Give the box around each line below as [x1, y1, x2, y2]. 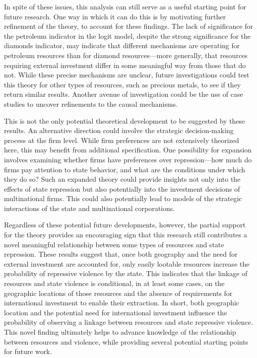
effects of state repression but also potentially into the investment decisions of [4, 183, 240, 194]
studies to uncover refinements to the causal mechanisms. [4, 98, 178, 109]
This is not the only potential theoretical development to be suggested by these [4, 115, 245, 126]
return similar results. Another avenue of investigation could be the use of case [4, 89, 243, 99]
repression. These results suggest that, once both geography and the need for [4, 249, 238, 259]
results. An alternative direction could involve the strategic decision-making [4, 125, 234, 136]
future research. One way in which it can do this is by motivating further [4, 11, 226, 21]
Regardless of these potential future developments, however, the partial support [4, 219, 246, 230]
